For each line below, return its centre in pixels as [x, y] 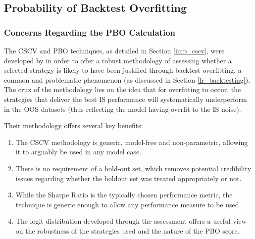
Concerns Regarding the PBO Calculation [90, 32]
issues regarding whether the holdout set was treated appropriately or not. [128, 178]
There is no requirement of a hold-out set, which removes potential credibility [133, 168]
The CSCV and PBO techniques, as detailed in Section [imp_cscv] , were [114, 50]
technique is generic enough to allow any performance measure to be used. [128, 204]
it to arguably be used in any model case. [78, 152]
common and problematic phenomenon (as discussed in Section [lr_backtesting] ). [127, 79]
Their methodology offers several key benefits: [74, 125]
